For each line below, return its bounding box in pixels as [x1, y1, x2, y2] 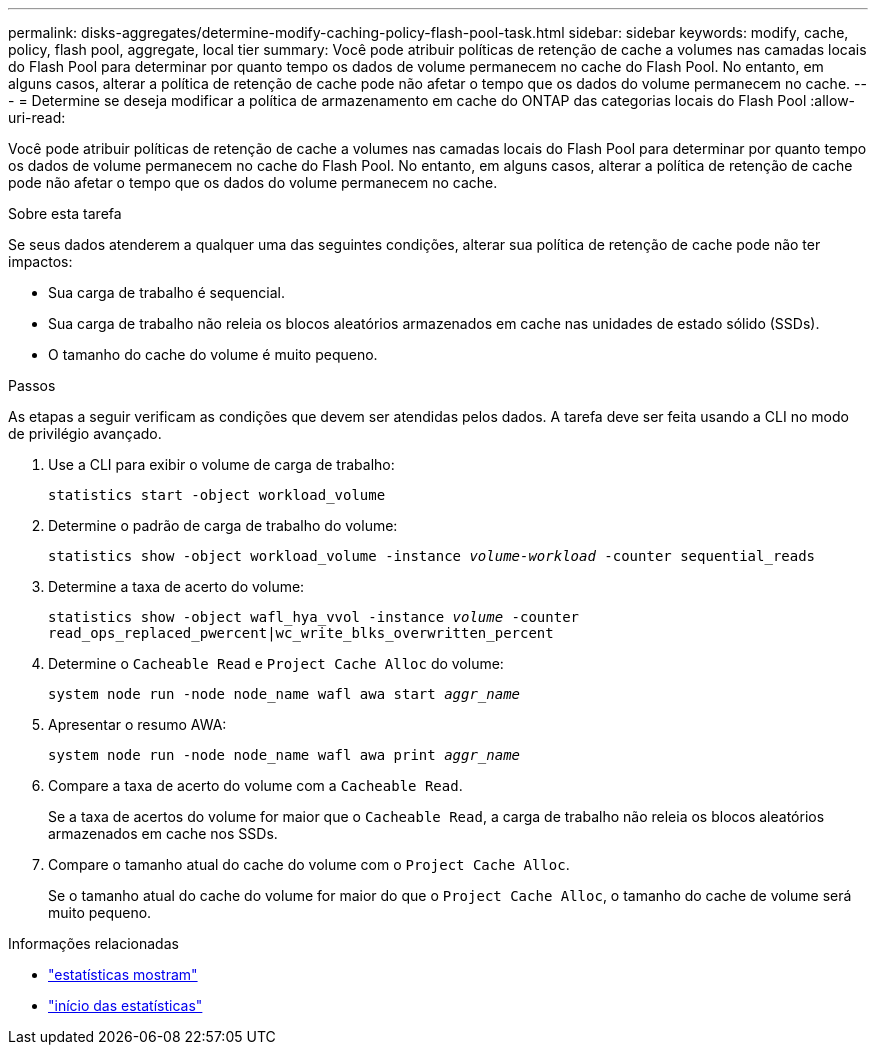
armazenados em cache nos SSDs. [48, 825, 278, 842]
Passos [8, 377, 56, 394]
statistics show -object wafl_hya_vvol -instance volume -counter [48, 609, 580, 625]
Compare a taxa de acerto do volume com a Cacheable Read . [48, 777, 463, 794]
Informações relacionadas [8, 935, 179, 952]
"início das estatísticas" [48, 997, 203, 1014]
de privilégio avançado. [8, 425, 162, 442]
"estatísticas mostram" [48, 966, 198, 983]
